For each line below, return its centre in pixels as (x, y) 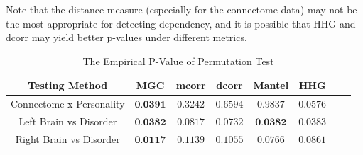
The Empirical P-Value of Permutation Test (178, 61)
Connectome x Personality (68, 104)
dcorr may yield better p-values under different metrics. (126, 37)
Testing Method (68, 85)
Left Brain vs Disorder (68, 121)
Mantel (271, 85)
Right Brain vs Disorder (67, 138)
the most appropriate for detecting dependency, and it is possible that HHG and (181, 23)
